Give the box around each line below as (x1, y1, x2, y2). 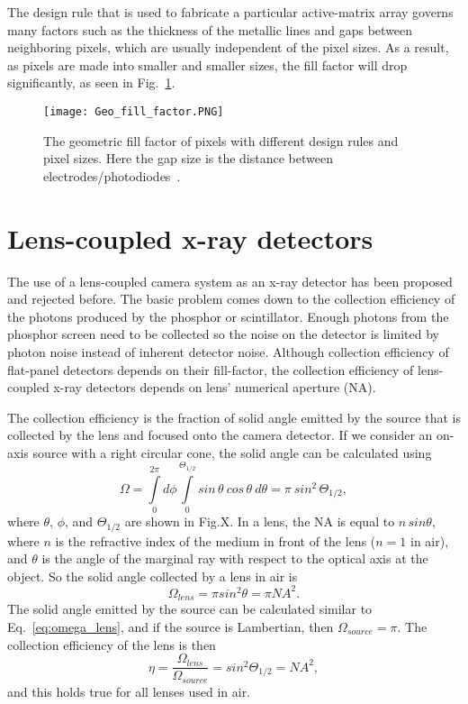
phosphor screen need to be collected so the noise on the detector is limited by (7, 325, 439, 343)
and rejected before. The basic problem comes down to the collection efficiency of (7, 289, 455, 308)
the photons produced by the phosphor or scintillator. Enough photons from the (7, 306, 449, 325)
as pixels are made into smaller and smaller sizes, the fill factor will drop (7, 55, 408, 74)
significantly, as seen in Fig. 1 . (7, 73, 175, 92)
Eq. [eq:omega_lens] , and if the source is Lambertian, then (7, 617, 334, 636)
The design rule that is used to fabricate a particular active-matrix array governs (7, 3, 454, 21)
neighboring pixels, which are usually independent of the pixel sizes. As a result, (7, 38, 449, 57)
